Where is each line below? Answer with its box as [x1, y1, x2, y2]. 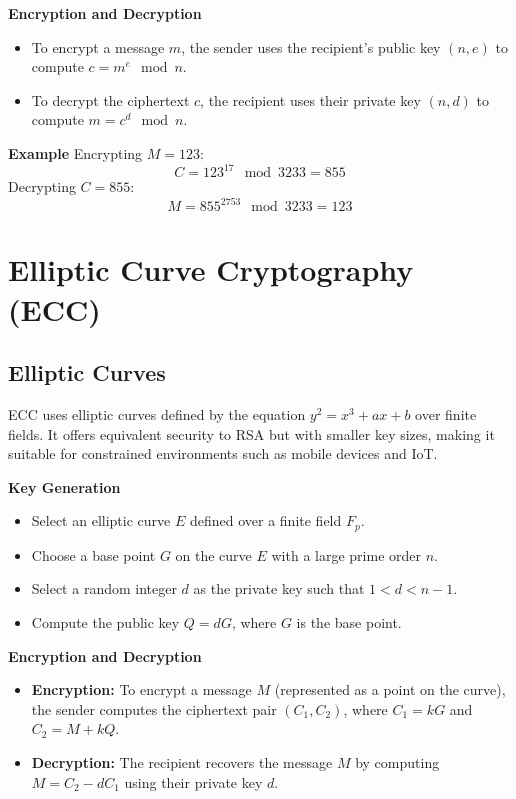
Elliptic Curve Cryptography [8, 249, 414, 290]
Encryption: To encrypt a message [31, 679, 252, 700]
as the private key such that [193, 578, 365, 599]
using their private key [124, 771, 263, 792]
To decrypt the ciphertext [31, 89, 190, 110]
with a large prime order [271, 544, 421, 565]
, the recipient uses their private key [200, 89, 421, 110]
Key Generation [8, 476, 121, 497]
